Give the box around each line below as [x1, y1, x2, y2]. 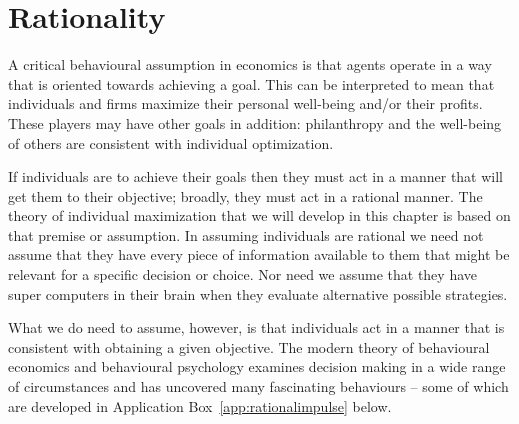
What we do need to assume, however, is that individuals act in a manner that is [8, 317, 505, 338]
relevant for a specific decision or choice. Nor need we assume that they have [8, 264, 477, 285]
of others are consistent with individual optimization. [8, 132, 334, 153]
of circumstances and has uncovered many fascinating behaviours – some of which [8, 376, 509, 397]
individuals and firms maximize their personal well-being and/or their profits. [8, 93, 483, 114]
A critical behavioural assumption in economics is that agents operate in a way [8, 54, 492, 75]
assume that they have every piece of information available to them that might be [8, 244, 510, 265]
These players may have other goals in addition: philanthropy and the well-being [8, 112, 502, 133]
